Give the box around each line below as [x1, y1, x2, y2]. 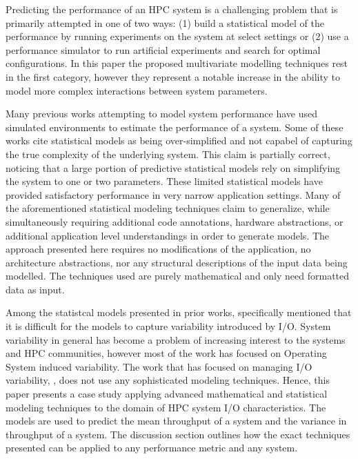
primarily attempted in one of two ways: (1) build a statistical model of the [6, 15, 324, 30]
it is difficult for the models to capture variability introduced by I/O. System [6, 319, 331, 333]
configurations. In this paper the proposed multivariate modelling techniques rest [6, 56, 348, 70]
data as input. [6, 282, 65, 296]
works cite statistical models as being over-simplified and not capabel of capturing [6, 133, 352, 148]
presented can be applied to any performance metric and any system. [6, 440, 298, 455]
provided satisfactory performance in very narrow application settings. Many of [6, 187, 341, 202]
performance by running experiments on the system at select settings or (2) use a [6, 29, 349, 43]
